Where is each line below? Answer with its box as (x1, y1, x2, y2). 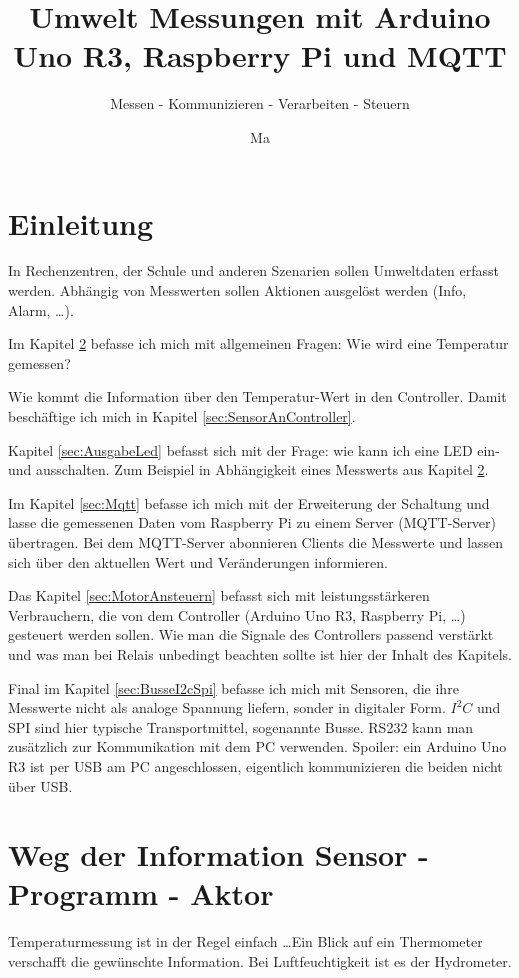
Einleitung (8, 202, 154, 243)
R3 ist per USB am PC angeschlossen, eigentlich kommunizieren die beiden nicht (8, 755, 503, 776)
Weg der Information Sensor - (8, 834, 429, 875)
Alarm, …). (8, 299, 74, 320)
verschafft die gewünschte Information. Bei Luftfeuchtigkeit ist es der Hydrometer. (8, 951, 512, 971)
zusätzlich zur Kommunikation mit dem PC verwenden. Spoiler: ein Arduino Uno (8, 736, 507, 757)
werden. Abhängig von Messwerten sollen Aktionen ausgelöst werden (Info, (8, 280, 467, 301)
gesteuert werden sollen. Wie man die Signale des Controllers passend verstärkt (8, 624, 494, 645)
